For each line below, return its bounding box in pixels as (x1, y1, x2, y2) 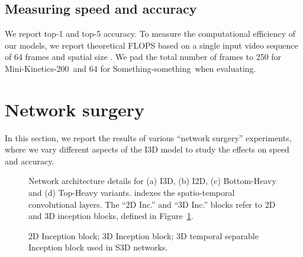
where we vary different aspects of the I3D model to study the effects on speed (5, 143, 289, 156)
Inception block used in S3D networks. (28, 241, 168, 253)
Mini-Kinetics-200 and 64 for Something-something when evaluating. (5, 62, 256, 74)
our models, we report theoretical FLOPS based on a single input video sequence (5, 39, 298, 51)
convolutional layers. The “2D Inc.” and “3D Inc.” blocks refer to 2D (28, 198, 276, 210)
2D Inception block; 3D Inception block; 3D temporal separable (28, 229, 259, 242)
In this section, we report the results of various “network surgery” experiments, (5, 131, 292, 144)
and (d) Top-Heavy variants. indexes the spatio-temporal (28, 186, 235, 199)
